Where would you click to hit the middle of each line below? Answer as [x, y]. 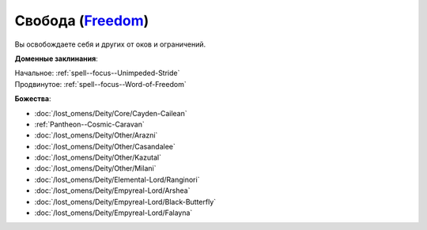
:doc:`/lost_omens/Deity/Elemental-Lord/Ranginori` [117, 179]
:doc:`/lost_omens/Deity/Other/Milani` [95, 168]
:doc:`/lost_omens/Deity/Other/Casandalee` [105, 146]
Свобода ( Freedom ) [82, 21]
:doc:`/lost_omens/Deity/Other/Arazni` [96, 135]
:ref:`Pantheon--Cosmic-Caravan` [90, 124]
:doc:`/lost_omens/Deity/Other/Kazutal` [98, 157]
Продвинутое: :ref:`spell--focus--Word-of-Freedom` [100, 84]
